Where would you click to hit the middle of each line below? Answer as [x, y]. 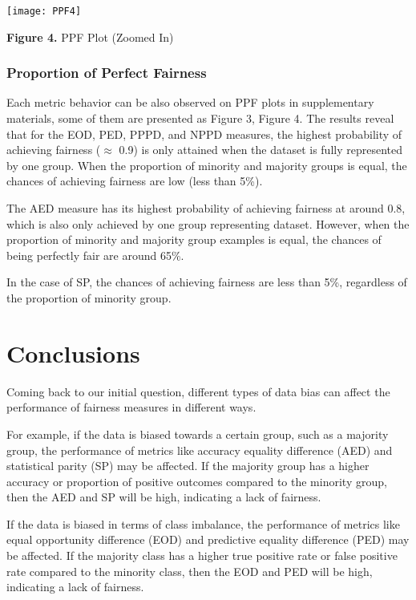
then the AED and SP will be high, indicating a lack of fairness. [164, 497]
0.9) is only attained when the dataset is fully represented [261, 150]
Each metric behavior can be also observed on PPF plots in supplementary [190, 102]
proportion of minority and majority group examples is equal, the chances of [194, 239]
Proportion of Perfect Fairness [107, 73]
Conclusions [73, 353]
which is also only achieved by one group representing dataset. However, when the [208, 223]
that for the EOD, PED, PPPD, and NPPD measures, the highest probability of [204, 134]
